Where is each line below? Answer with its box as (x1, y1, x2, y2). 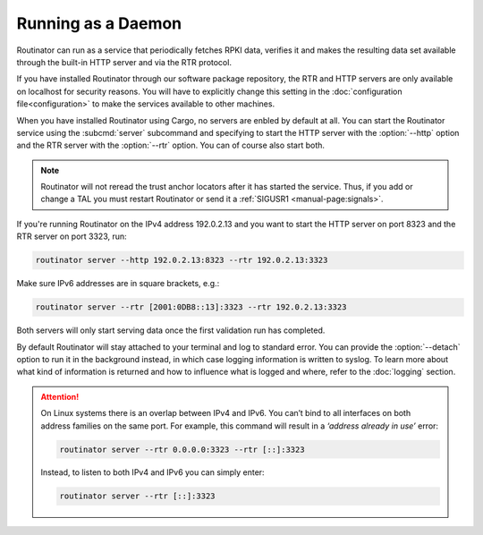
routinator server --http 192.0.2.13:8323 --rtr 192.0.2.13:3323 (35, 255, 328, 266)
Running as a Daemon (16, 13, 182, 33)
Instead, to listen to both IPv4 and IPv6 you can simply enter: (40, 467, 265, 478)
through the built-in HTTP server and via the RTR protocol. (16, 56, 233, 67)
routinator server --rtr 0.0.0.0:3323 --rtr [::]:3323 (59, 444, 305, 454)
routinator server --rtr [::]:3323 (59, 491, 216, 501)
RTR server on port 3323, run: (16, 231, 127, 242)
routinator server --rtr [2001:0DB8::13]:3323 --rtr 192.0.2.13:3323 (35, 302, 347, 312)
